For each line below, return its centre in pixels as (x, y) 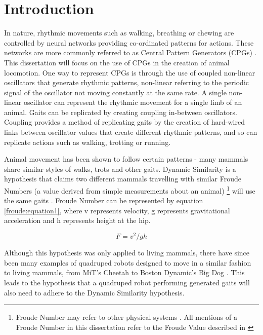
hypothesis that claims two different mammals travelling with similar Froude (123, 179)
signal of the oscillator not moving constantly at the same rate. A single (115, 92)
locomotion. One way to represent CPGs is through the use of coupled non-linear (130, 72)
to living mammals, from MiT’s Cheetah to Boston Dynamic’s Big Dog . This (124, 272)
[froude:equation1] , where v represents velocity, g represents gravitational (117, 210)
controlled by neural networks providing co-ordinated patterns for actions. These (129, 42)
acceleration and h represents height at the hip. (77, 220)
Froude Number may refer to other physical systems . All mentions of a (126, 317)
